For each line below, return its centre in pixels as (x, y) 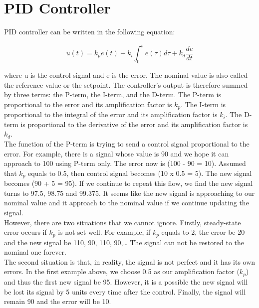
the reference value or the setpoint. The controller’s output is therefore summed (126, 84)
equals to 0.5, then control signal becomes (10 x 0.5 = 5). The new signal (140, 173)
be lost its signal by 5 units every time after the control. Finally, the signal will (125, 291)
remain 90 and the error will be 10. (58, 301)
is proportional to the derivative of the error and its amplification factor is (134, 124)
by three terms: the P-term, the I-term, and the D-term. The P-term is (113, 94)
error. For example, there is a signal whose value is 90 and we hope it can (117, 153)
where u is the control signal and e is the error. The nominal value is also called (126, 75)
